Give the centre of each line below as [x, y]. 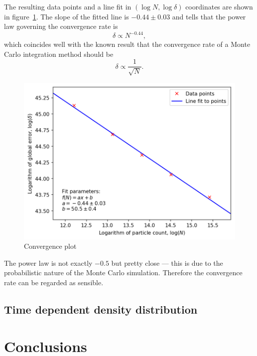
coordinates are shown [219, 6]
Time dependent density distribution [101, 309]
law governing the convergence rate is [61, 26]
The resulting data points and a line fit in [68, 6]
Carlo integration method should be [59, 54]
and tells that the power [209, 16]
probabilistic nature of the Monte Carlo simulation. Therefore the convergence [123, 272]
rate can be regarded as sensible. [54, 282]
